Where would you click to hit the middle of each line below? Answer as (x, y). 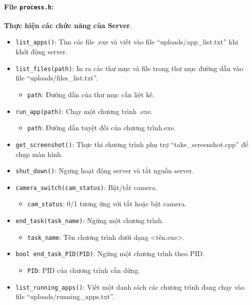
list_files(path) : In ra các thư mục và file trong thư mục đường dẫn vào (129, 68)
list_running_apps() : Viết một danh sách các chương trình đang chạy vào (130, 286)
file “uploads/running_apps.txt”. (65, 296)
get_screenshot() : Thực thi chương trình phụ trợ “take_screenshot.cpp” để (132, 144)
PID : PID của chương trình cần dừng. (84, 270)
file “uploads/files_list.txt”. (57, 78)
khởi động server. (41, 52)
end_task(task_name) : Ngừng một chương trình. (90, 220)
